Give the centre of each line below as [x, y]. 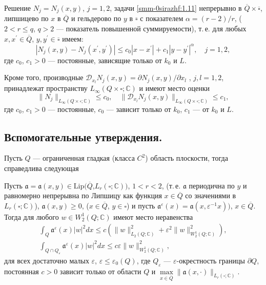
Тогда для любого [32, 216]
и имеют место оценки [175, 88]
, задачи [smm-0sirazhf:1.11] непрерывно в [176, 8]
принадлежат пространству [46, 88]
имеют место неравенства [153, 216]
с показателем [162, 18]
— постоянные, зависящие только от [105, 60]
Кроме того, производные [44, 77]
